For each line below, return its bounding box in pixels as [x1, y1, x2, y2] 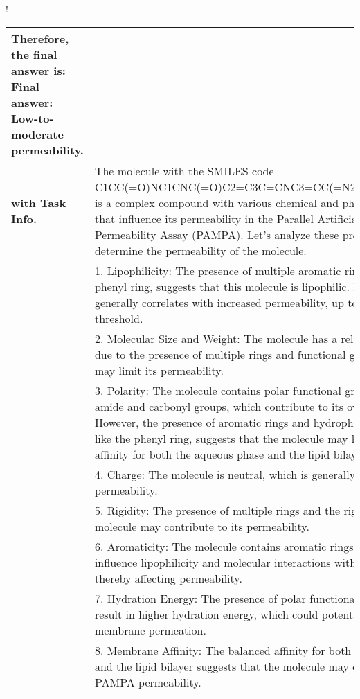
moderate [11, 125, 64, 142]
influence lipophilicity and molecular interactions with [94, 554, 357, 570]
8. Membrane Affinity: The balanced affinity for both [94, 642, 352, 658]
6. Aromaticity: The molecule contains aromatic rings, [94, 538, 357, 554]
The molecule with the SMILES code [94, 162, 274, 179]
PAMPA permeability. [94, 673, 201, 690]
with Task [11, 194, 66, 211]
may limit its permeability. [94, 362, 224, 378]
